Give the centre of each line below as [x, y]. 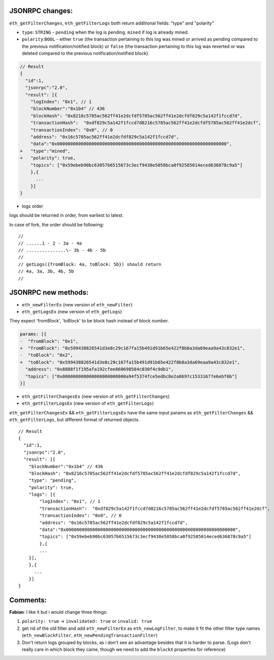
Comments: [28, 600]
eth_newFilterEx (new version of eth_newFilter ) [77, 304]
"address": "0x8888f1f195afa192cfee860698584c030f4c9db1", [100, 369]
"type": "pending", [53, 480]
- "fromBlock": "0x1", [49, 341]
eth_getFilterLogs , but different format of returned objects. [74, 420]
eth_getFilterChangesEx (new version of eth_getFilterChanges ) [96, 396]
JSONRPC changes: [41, 11]
